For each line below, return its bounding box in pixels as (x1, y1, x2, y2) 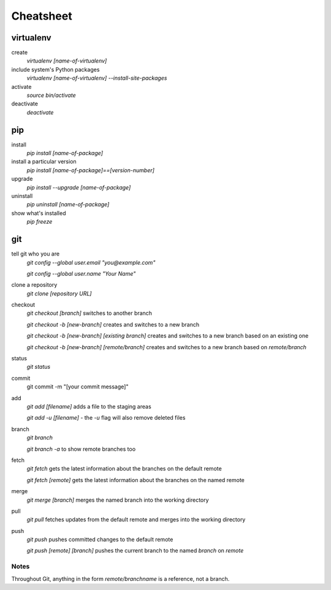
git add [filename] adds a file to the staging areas (26, 403, 151, 410)
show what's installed (11, 209, 66, 217)
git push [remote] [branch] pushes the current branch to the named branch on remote (26, 547, 244, 554)
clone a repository (11, 281, 58, 289)
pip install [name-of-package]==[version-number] (26, 166, 154, 174)
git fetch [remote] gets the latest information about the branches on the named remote (26, 476, 245, 483)
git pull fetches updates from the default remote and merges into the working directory (26, 516, 246, 523)
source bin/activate (26, 92, 76, 99)
